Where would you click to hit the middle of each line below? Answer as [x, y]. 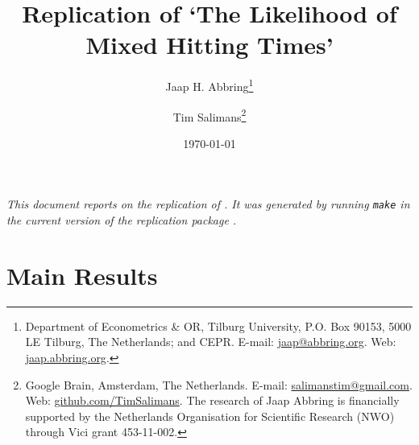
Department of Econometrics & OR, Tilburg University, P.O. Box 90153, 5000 [218, 326]
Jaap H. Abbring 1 [209, 85]
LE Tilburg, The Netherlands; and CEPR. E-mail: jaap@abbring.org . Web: [211, 342]
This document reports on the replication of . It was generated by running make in [208, 204]
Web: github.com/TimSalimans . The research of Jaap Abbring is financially [212, 400]
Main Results [82, 275]
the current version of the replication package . [122, 220]
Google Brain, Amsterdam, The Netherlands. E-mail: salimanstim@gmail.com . [219, 384]
